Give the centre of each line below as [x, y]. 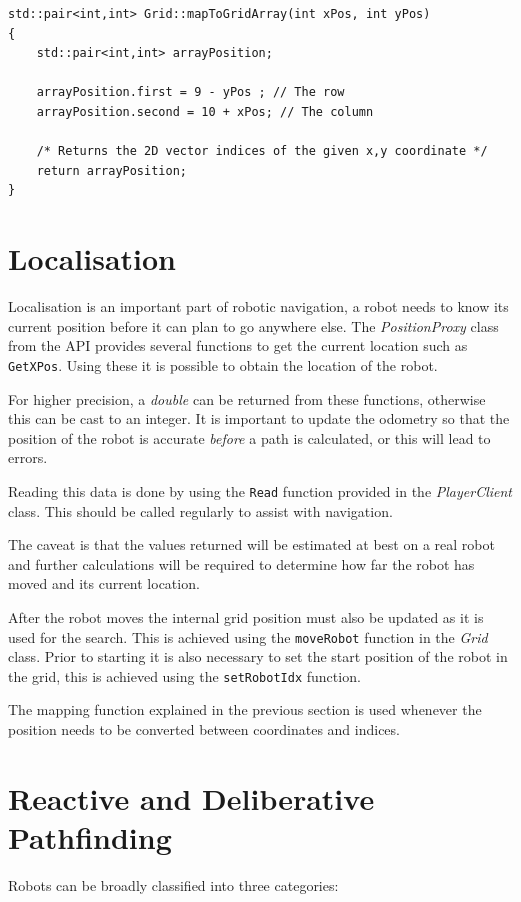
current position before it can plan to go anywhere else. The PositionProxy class [253, 325]
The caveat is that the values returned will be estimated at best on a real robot [251, 544]
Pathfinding [90, 836]
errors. [28, 457]
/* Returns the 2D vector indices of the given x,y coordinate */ [262, 151]
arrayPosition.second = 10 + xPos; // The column [205, 111]
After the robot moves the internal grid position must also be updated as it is [246, 616]
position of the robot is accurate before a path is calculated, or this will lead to [249, 437]
